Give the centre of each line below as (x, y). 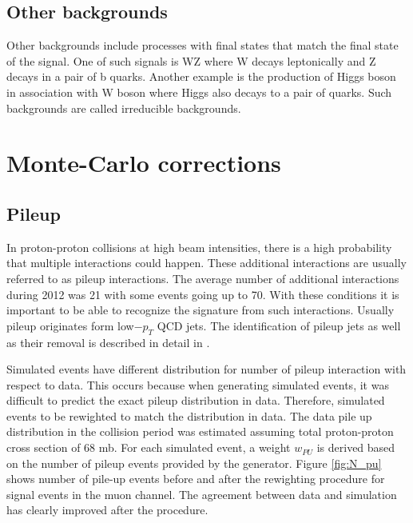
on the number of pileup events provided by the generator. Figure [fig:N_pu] (194, 463)
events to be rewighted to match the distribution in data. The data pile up (189, 415)
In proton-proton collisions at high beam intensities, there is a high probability (199, 247)
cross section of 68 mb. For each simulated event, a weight (149, 447)
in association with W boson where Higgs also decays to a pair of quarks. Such (199, 92)
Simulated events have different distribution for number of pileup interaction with (206, 369)
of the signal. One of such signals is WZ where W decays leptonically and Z (191, 60)
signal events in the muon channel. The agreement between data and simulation (202, 494)
